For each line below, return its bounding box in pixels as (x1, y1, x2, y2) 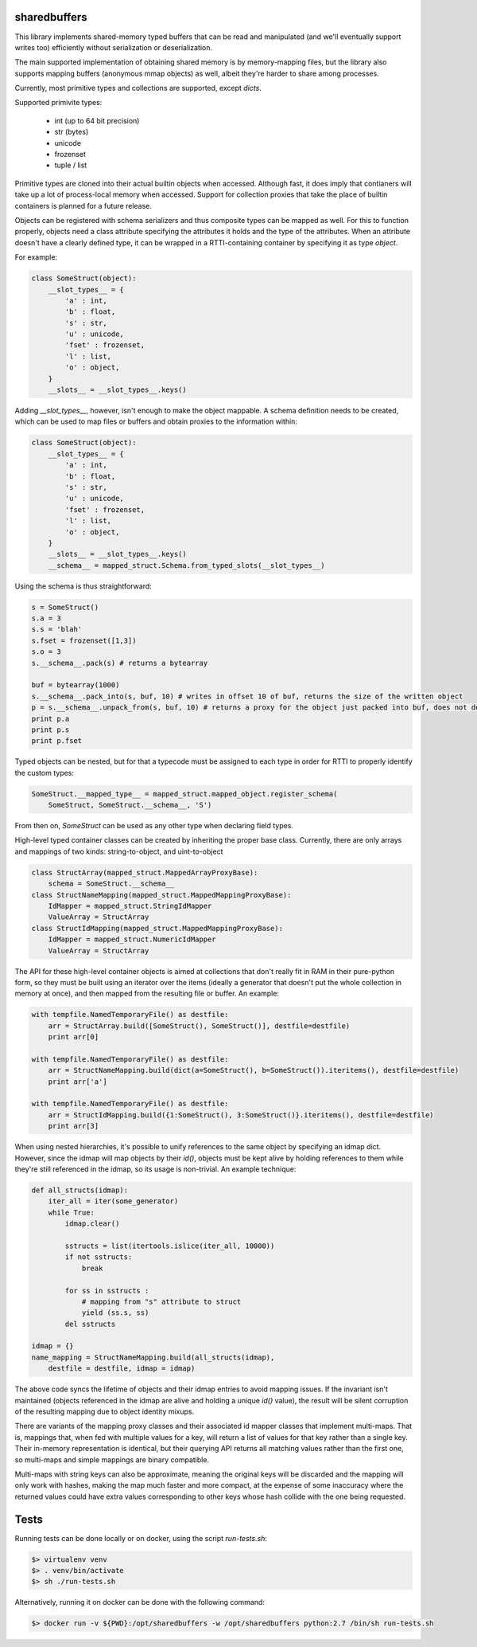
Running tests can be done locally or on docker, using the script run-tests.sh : (14, 1533, 268, 1543)
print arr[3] (48, 1121, 99, 1131)
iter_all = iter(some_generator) (48, 1197, 179, 1206)
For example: (14, 252, 58, 262)
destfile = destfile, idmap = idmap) (48, 1364, 196, 1373)
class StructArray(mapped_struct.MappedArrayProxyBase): (31, 868, 258, 877)
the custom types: (14, 768, 75, 777)
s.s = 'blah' (31, 625, 83, 634)
